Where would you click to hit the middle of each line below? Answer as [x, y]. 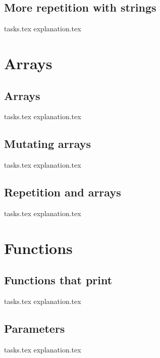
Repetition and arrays [63, 192]
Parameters [35, 328]
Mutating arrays [48, 144]
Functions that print [58, 280]
